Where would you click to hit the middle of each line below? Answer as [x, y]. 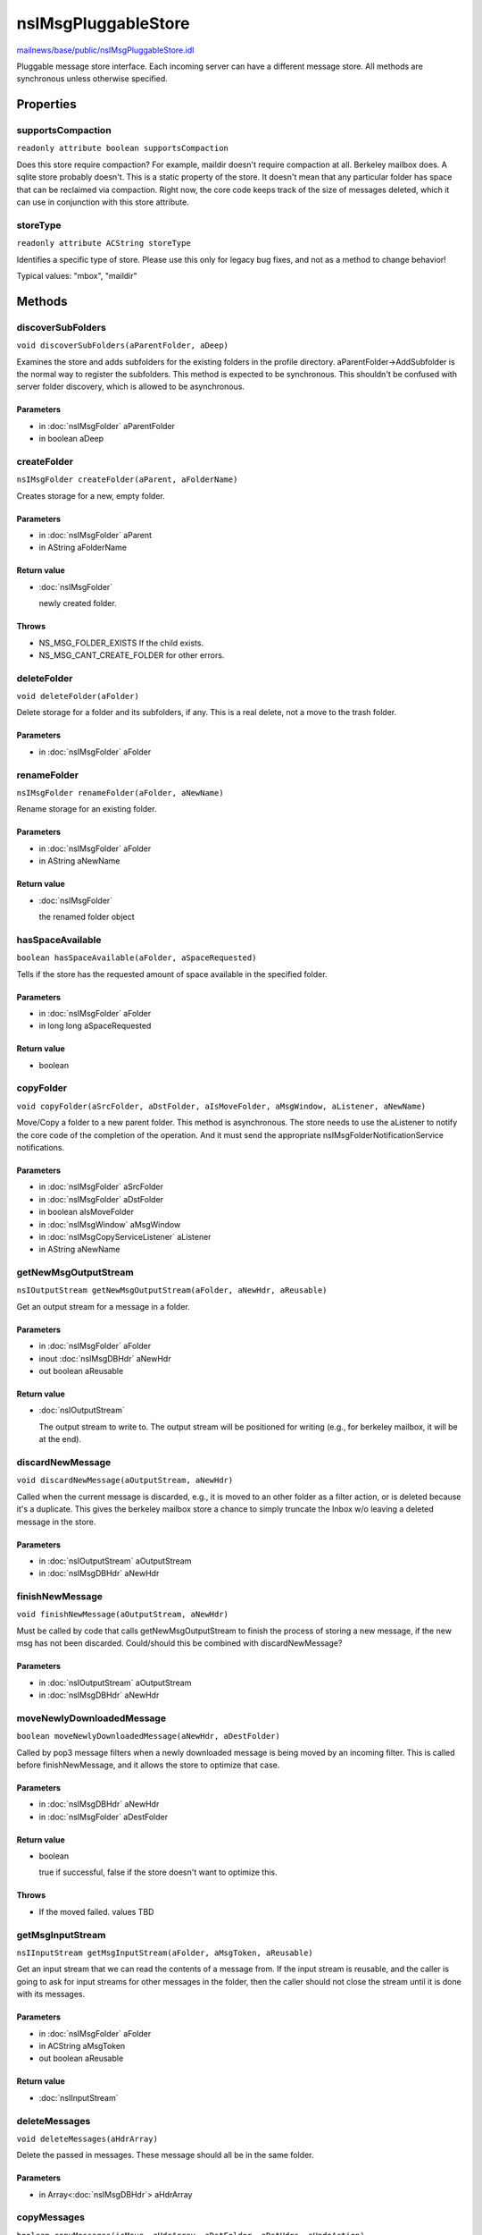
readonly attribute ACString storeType [104, 243]
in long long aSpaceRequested [95, 1026]
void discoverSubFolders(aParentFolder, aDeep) [123, 346]
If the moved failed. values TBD [96, 1911]
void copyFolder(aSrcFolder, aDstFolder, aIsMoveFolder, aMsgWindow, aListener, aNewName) [221, 1106]
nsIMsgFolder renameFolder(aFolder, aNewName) [120, 793]
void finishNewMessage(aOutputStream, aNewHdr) [123, 1615]
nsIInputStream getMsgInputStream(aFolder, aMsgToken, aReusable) [165, 1953]
